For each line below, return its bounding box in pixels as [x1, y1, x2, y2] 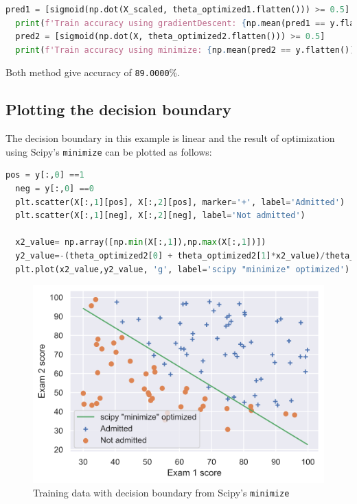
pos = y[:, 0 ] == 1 [5, 170, 84, 180]
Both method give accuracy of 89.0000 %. [5, 65, 181, 80]
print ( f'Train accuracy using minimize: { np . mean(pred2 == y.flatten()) [15, 45, 355, 55]
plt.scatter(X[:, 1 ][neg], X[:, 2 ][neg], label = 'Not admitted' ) [15, 211, 306, 221]
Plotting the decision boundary [5, 99, 231, 120]
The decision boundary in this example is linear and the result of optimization [5, 131, 335, 145]
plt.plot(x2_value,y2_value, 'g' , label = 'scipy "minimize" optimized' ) [15, 264, 350, 274]
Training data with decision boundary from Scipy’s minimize [33, 485, 290, 499]
